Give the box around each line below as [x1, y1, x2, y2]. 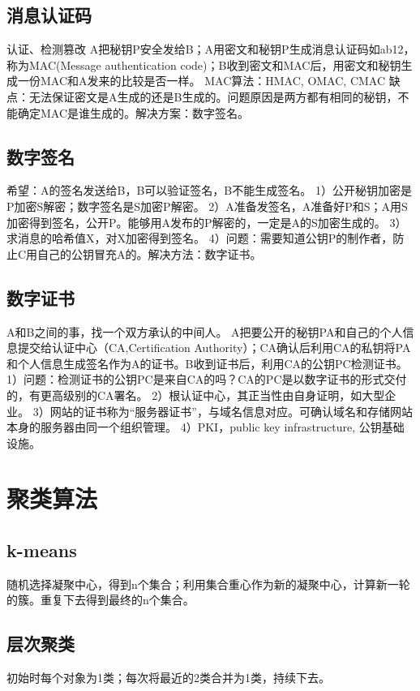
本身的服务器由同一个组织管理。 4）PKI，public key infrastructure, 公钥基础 [6, 418, 405, 436]
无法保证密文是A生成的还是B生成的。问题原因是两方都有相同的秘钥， [28, 88, 398, 105]
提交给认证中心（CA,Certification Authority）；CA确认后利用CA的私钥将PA [17, 339, 411, 356]
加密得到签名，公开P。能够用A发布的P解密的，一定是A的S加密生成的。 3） [6, 213, 407, 230]
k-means [6, 538, 77, 563]
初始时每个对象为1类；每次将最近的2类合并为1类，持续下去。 [6, 669, 330, 686]
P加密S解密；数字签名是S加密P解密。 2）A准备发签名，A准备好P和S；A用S [6, 197, 408, 214]
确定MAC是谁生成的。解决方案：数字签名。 [17, 104, 250, 121]
